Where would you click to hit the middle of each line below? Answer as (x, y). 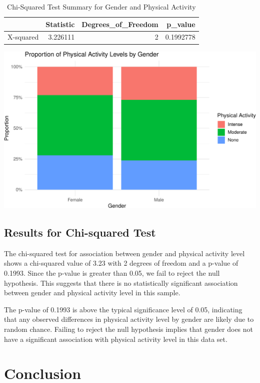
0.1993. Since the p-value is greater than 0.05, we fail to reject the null (112, 273)
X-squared (23, 37)
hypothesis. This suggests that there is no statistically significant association (121, 282)
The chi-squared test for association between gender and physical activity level (124, 253)
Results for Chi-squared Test (80, 232)
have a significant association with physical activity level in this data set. (116, 339)
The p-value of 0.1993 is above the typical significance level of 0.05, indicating (123, 309)
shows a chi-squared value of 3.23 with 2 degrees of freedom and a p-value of (121, 263)
